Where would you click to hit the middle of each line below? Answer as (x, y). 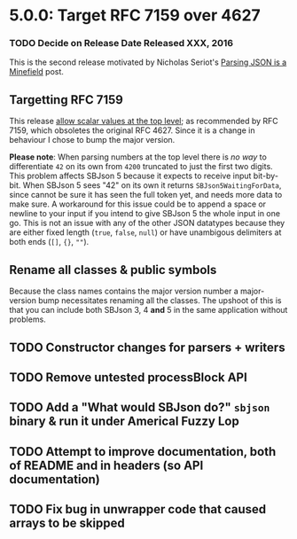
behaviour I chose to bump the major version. (92, 140)
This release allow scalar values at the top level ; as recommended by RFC (144, 121)
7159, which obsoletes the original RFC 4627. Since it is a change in (132, 130)
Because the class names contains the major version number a (124, 291)
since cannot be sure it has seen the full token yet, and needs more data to (146, 195)
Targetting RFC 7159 (66, 100)
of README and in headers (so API (106, 465)
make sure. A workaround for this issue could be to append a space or (138, 204)
